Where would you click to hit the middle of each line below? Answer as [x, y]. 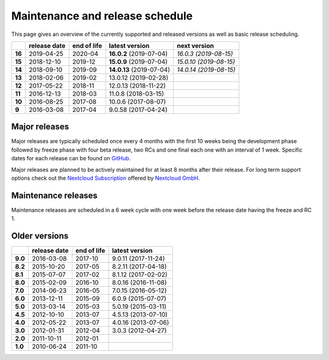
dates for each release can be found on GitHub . [71, 158]
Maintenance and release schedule [102, 16]
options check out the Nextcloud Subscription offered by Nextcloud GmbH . [106, 178]
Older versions [40, 236]
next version [196, 46]
